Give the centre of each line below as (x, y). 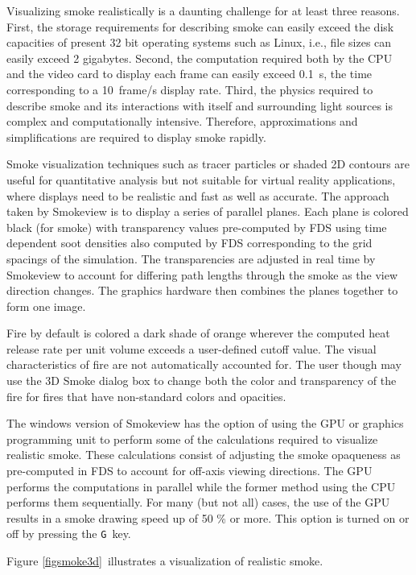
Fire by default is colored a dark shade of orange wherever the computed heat (198, 333)
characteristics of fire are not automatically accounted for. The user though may (204, 364)
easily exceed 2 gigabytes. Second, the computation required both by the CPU (200, 58)
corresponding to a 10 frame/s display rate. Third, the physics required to (190, 89)
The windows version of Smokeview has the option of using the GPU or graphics (205, 423)
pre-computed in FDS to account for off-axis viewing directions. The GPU (189, 471)
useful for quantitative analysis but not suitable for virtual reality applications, (201, 179)
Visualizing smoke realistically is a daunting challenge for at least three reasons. (203, 10)
